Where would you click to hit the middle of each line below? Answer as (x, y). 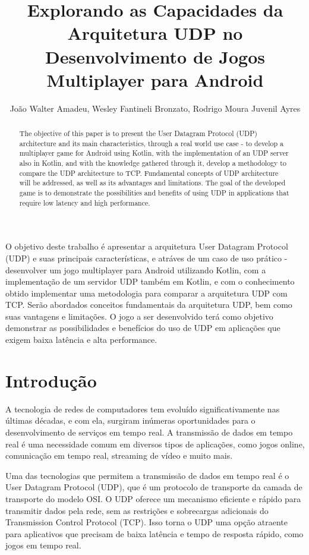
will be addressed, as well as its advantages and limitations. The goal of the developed (152, 183)
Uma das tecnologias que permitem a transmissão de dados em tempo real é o (147, 475)
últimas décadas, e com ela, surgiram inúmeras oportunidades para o (130, 420)
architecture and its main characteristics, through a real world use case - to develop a (151, 143)
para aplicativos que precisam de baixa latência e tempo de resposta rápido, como (154, 533)
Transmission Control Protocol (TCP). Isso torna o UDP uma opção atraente (147, 522)
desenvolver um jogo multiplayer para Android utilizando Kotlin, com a (136, 269)
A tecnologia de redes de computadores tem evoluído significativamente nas (143, 409)
